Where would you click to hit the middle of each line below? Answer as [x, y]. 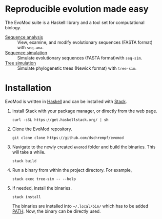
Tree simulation [20, 63]
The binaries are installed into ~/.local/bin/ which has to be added [80, 206]
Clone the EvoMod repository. [42, 129]
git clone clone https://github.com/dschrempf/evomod [68, 138]
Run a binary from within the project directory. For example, [72, 170]
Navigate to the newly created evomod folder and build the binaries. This [84, 147]
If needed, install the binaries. [42, 188]
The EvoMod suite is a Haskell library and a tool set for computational [75, 22]
